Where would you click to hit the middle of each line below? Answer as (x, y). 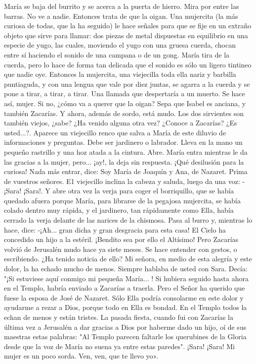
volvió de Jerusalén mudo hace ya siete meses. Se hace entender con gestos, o (121, 249)
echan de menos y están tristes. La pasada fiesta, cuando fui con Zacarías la (119, 317)
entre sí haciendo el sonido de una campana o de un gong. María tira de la (117, 54)
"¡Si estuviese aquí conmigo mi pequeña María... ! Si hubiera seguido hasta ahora (126, 278)
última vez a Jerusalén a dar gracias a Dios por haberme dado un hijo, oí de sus (125, 327)
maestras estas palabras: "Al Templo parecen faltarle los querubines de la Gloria (125, 336)
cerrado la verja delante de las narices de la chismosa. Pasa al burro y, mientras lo (128, 220)
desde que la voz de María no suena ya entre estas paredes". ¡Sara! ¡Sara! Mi (120, 346)
